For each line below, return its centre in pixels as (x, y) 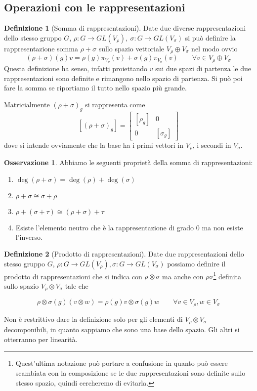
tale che (77, 285)
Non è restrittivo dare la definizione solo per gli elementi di (93, 319)
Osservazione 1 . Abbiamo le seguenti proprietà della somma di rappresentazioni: (128, 162)
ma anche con (183, 276)
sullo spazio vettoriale (131, 48)
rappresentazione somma (41, 48)
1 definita (227, 275)
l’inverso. (29, 237)
